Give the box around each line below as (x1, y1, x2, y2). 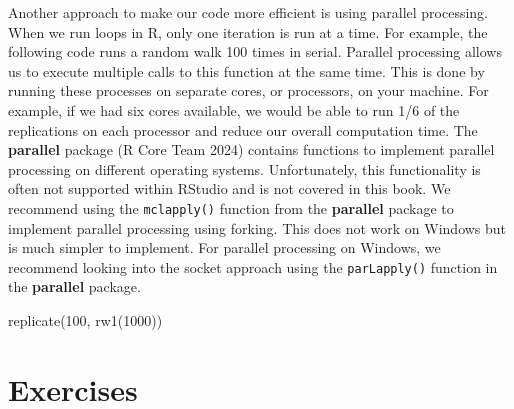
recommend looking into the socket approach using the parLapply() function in (8, 256, 498, 277)
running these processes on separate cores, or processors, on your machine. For (8, 80, 489, 101)
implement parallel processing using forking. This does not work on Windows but (8, 217, 507, 238)
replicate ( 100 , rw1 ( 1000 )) (8, 310, 163, 331)
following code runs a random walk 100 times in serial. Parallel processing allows (8, 41, 502, 62)
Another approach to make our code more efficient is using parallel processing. (8, 2, 489, 22)
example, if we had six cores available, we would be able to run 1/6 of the (8, 99, 460, 120)
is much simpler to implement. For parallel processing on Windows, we (8, 237, 441, 258)
